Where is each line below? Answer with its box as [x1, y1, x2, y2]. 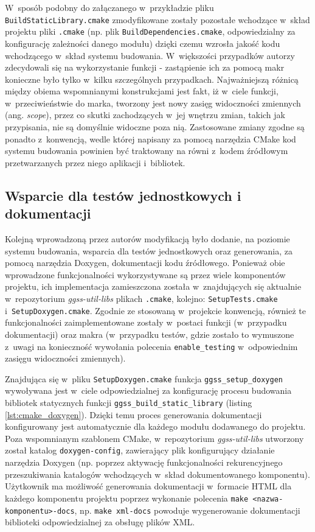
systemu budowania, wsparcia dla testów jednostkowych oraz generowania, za [5, 244, 292, 257]
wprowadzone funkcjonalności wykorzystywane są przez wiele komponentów [5, 268, 286, 281]
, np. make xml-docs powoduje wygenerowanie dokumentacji [74, 503, 300, 516]
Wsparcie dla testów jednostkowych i [5, 186, 241, 205]
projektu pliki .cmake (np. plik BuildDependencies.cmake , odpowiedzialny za [5, 25, 296, 38]
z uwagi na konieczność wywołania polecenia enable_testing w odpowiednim [5, 340, 298, 352]
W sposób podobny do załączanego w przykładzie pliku [5, 1, 214, 13]
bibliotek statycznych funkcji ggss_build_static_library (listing [5, 396, 252, 408]
